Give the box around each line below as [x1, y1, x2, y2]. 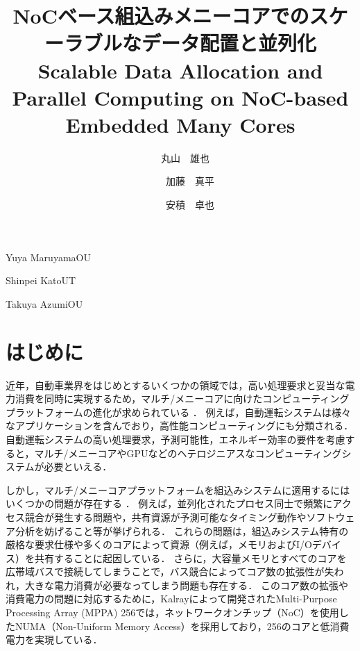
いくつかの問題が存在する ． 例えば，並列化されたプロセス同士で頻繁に [6, 496, 333, 511]
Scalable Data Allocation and [37, 56, 323, 84]
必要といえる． [44, 459, 112, 474]
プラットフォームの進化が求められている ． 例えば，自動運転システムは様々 [6, 404, 352, 419]
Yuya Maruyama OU [6, 249, 91, 264]
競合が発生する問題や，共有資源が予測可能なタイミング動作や [24, 509, 307, 524]
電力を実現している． [6, 632, 103, 647]
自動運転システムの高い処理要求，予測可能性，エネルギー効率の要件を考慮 [6, 431, 345, 446]
